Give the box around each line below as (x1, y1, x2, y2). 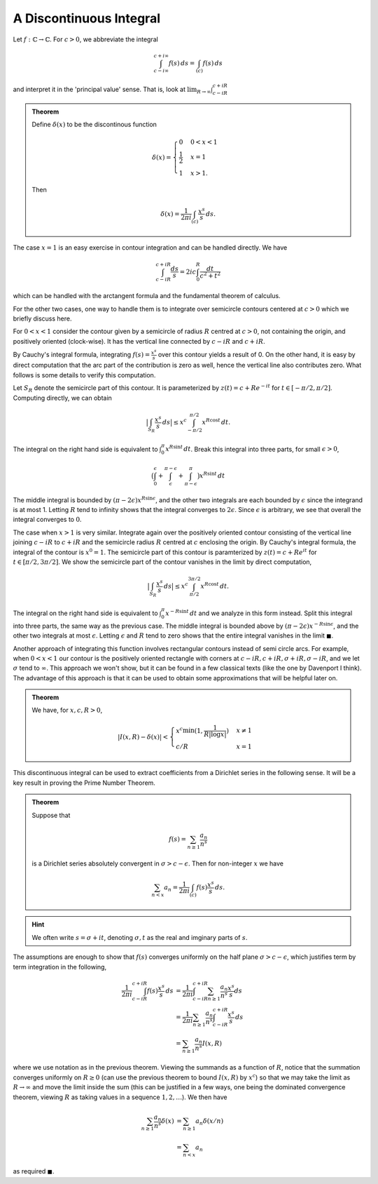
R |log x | (204, 730, 227, 738)
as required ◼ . (13, 1167, 55, 1176)
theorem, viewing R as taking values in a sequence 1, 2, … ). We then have (13, 1093, 227, 1101)
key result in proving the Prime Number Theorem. (13, 779, 155, 787)
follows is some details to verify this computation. (13, 370, 156, 379)
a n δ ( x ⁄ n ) (195, 1117, 224, 1126)
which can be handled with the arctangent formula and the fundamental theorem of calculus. (13, 292, 281, 300)
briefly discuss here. (13, 314, 72, 323)
